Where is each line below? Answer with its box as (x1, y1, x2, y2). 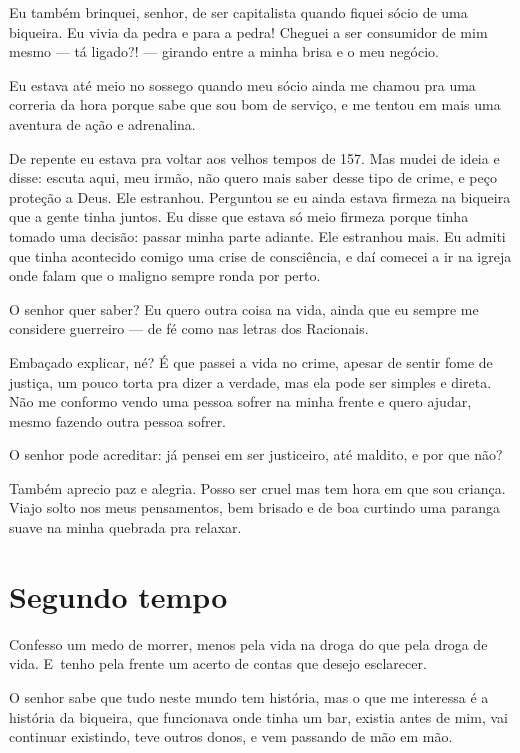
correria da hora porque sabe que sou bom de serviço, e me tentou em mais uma (9, 94, 501, 115)
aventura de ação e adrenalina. (9, 113, 196, 134)
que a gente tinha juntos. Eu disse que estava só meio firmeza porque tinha (9, 206, 469, 227)
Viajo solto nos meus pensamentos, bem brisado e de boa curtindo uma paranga (9, 497, 500, 518)
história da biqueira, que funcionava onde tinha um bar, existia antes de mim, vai (9, 706, 508, 727)
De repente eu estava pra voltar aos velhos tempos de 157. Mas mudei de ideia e (9, 147, 500, 168)
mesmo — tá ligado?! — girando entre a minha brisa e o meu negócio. (9, 41, 439, 62)
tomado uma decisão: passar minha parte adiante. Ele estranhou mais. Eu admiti (9, 225, 506, 246)
